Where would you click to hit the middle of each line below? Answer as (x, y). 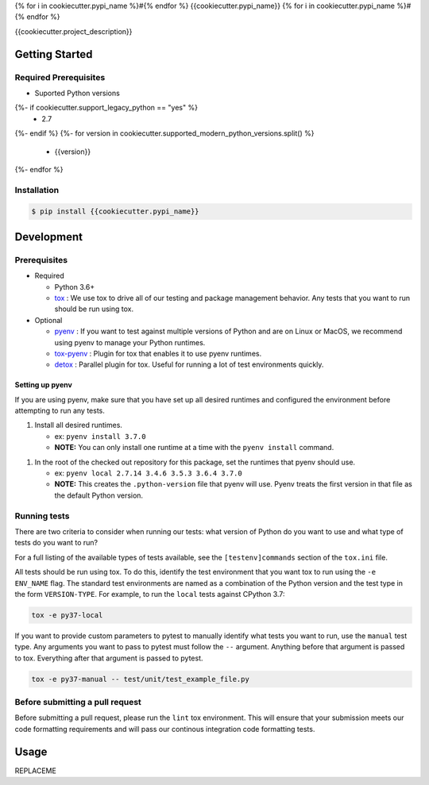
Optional (48, 320)
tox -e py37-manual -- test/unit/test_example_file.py (140, 679)
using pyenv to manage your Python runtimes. (130, 342)
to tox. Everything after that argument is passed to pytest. (109, 658)
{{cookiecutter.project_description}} (73, 31)
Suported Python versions (77, 93)
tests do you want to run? (56, 543)
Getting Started (54, 54)
